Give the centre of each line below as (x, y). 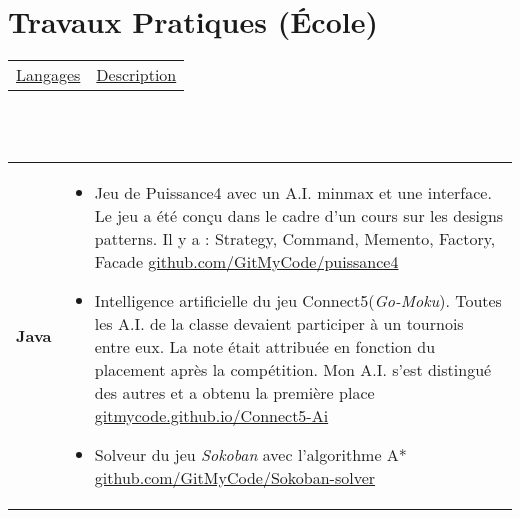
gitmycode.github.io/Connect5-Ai (211, 416)
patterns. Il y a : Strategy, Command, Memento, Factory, (295, 239)
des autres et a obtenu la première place (234, 393)
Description (136, 75)
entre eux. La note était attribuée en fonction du (265, 347)
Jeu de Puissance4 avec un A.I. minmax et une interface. (293, 193)
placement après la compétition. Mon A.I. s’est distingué (293, 370)
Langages (48, 75)
